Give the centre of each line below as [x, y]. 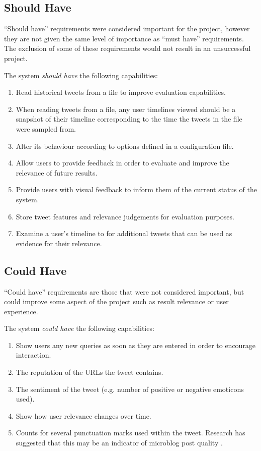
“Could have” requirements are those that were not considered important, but [124, 291]
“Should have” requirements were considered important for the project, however [127, 29]
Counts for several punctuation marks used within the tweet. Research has [130, 433]
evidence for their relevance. [59, 243]
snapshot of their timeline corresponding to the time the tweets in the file [129, 119]
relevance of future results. [57, 172]
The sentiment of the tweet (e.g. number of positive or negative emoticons [130, 389]
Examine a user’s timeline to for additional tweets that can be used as [124, 233]
